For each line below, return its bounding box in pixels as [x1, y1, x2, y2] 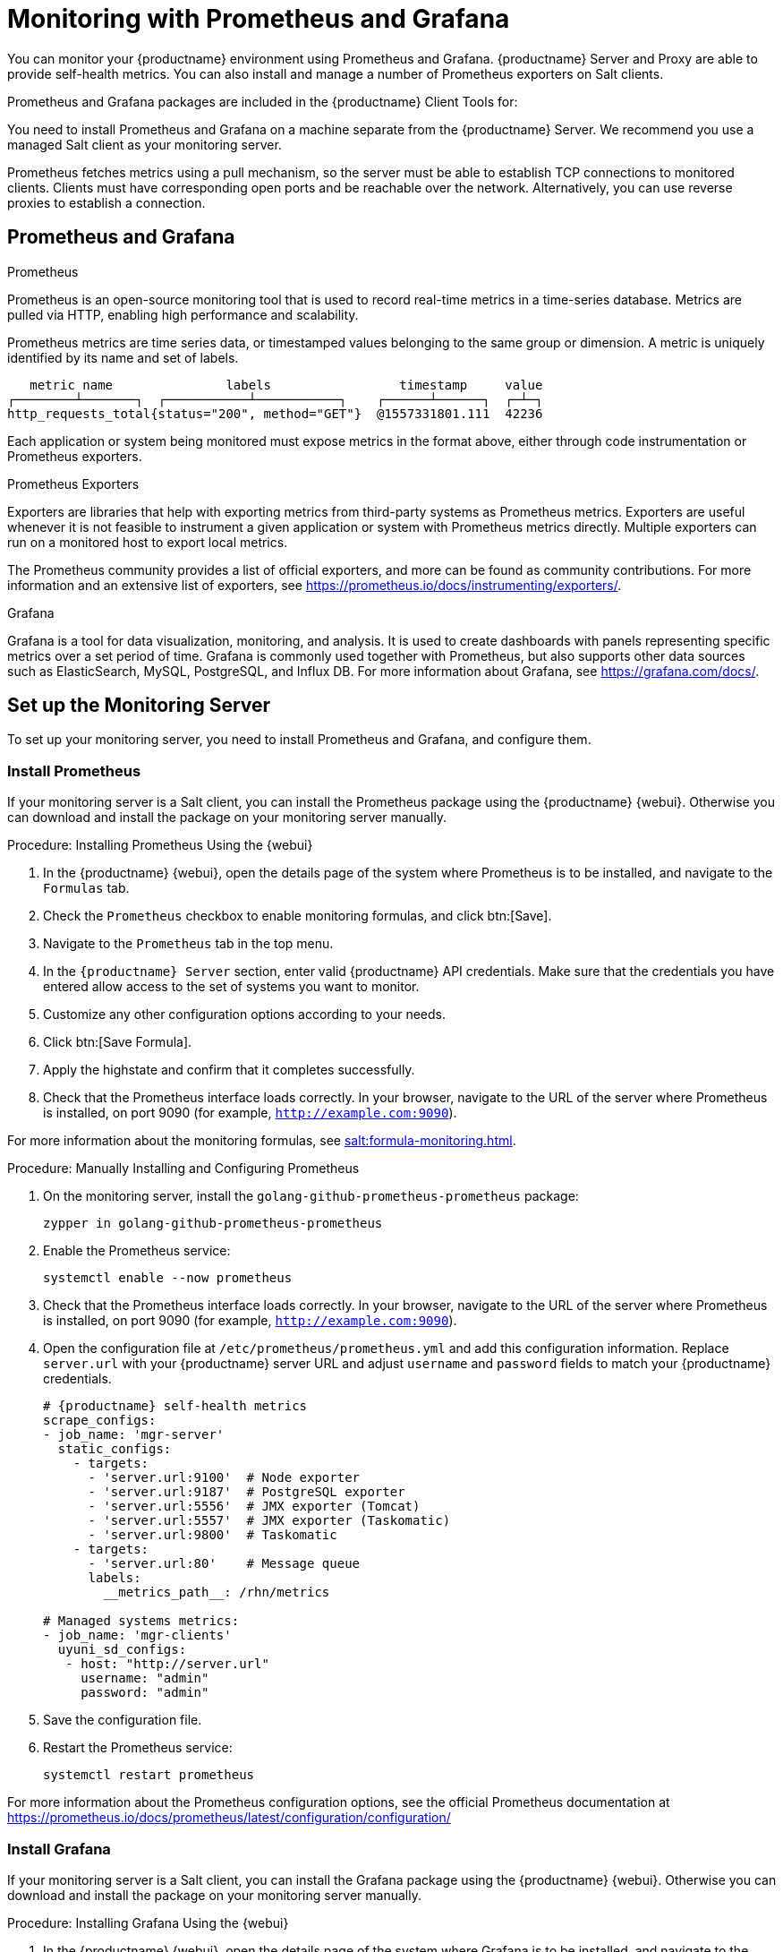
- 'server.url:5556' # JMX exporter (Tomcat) [88, 1499, 421, 1514]
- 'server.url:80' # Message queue [88, 1556, 361, 1571]
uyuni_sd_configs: [57, 1642, 187, 1657]
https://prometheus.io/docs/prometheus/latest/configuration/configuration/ [7, 1810, 451, 1826]
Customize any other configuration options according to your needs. [43, 1006, 446, 1023]
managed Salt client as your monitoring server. [7, 136, 282, 152]
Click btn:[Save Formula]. [43, 1034, 192, 1050]
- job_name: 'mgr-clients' [43, 1628, 232, 1643]
